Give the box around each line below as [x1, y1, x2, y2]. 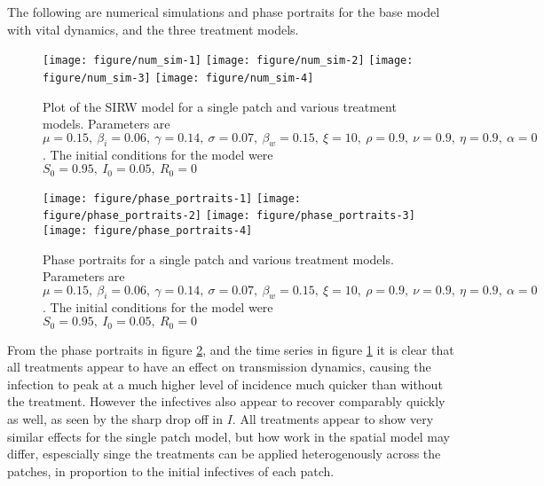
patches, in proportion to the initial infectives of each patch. [7, 461, 335, 480]
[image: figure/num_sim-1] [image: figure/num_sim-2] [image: [43, 54, 414, 67]
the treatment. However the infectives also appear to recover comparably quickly [7, 392, 445, 411]
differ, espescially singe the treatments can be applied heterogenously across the [7, 444, 441, 463]
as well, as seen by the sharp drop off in [7, 409, 224, 427]
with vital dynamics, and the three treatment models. [7, 20, 299, 38]
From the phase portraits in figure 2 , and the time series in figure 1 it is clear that [7, 340, 454, 358]
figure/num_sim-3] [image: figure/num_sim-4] [43, 71, 314, 84]
